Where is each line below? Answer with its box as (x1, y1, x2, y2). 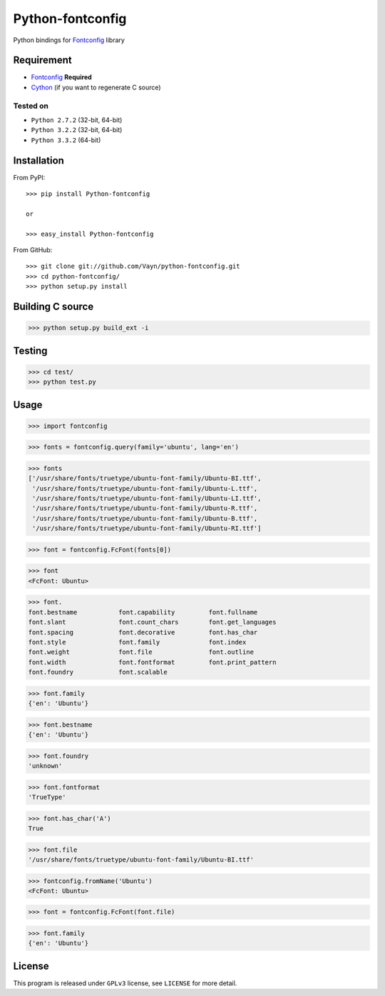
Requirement (13, 54, 73, 66)
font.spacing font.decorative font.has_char (28, 628, 258, 636)
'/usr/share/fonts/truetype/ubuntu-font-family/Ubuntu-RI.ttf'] (32, 524, 262, 532)
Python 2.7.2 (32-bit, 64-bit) (31, 115, 123, 124)
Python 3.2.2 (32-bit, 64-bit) (31, 126, 123, 134)
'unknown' (28, 762, 63, 770)
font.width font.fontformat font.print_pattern (28, 658, 277, 666)
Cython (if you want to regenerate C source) (31, 83, 161, 91)
